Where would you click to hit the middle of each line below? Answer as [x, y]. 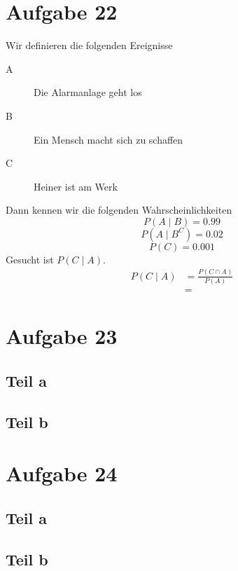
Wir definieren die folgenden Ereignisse [89, 45]
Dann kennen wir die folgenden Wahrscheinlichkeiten [119, 210]
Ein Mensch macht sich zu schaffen [108, 139]
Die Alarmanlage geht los [88, 92]
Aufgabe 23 [62, 336]
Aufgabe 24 [62, 473]
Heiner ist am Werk [76, 186]
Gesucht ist [30, 259]
